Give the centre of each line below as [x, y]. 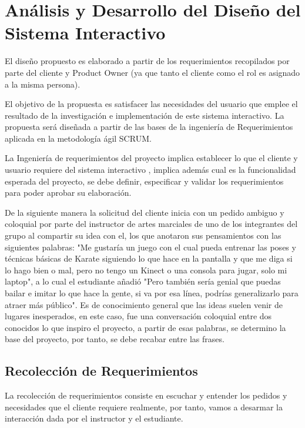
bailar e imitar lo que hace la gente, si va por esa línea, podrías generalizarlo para [152, 293]
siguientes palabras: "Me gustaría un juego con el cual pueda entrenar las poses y [150, 247]
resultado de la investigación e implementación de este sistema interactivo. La [145, 115]
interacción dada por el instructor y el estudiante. [94, 418]
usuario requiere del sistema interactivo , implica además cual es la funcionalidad [150, 170]
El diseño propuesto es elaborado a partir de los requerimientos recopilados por [147, 61]
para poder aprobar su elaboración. [68, 193]
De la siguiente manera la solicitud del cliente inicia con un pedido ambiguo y [145, 212]
